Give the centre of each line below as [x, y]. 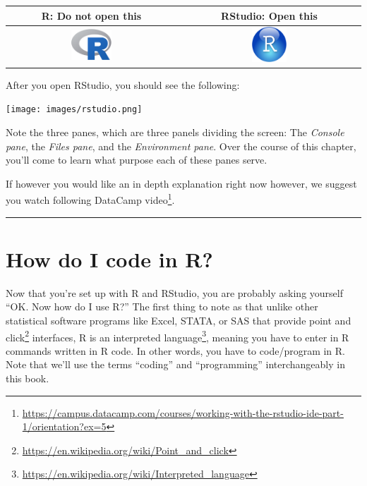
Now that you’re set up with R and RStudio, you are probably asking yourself [174, 292]
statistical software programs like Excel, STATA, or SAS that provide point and [179, 321]
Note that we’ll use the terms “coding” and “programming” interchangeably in [175, 364]
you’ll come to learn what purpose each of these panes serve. [137, 160]
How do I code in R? [109, 259]
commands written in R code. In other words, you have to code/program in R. [175, 350]
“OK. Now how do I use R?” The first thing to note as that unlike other [162, 306]
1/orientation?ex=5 [64, 426]
